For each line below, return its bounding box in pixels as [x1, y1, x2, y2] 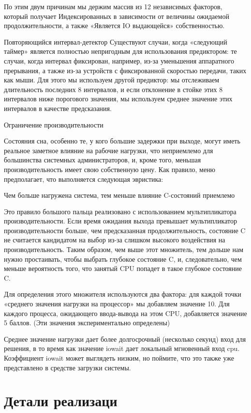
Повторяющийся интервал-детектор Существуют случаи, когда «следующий [4, 36, 227, 47]
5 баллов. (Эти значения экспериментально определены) [4, 318, 170, 328]
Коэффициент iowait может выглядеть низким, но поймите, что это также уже [4, 353, 234, 363]
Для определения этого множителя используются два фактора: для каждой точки [4, 289, 241, 299]
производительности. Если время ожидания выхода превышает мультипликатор [4, 216, 237, 226]
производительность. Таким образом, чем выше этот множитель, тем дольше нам [4, 244, 244, 254]
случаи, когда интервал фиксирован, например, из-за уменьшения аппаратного [4, 55, 234, 65]
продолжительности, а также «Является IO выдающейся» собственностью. [4, 20, 225, 31]
